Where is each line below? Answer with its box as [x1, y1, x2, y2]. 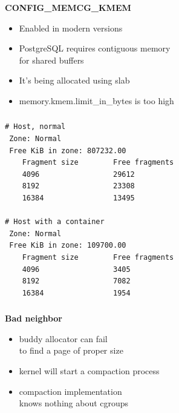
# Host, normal [5, 122, 66, 131]
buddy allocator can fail [19, 332, 108, 345]
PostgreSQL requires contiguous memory [19, 42, 171, 55]
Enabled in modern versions [19, 21, 123, 34]
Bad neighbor [5, 312, 63, 325]
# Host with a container [5, 217, 105, 226]
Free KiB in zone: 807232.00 [9, 146, 126, 155]
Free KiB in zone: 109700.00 [9, 241, 126, 250]
